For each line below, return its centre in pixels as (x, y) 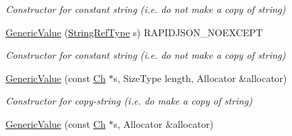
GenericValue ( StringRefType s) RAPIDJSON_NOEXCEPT (134, 32)
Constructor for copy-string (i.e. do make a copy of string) (129, 101)
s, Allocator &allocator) (164, 123)
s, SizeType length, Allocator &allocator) (200, 78)
